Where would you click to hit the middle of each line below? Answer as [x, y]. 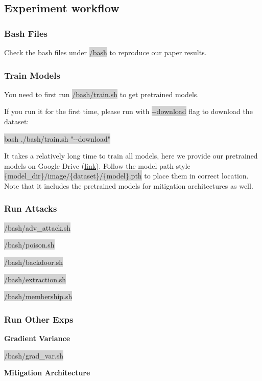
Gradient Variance [37, 338]
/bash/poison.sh [29, 245]
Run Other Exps [39, 319]
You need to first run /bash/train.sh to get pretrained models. [102, 94]
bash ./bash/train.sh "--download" [57, 138]
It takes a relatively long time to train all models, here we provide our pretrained [131, 156]
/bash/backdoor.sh [33, 262]
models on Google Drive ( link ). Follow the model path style [97, 165]
